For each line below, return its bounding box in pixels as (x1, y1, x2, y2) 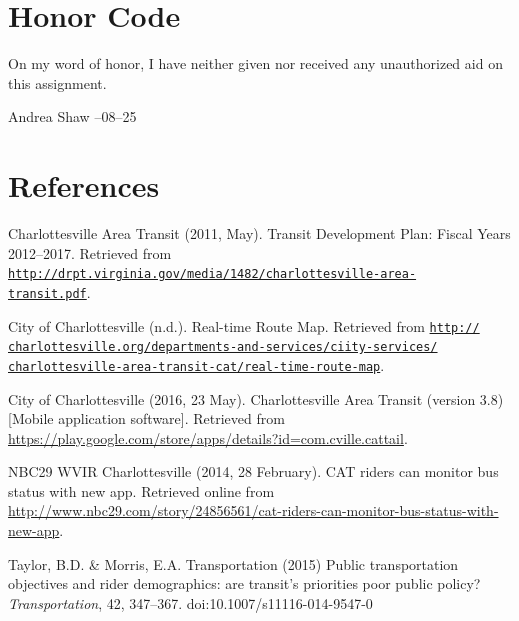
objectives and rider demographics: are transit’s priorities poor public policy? (8, 573, 481, 594)
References (8, 165, 160, 206)
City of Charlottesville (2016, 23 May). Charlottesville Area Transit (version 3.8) (8, 388, 504, 409)
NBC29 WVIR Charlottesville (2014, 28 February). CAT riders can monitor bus (8, 461, 499, 482)
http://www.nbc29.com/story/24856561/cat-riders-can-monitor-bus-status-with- (8, 500, 499, 521)
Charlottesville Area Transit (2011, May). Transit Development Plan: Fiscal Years (8, 223, 511, 244)
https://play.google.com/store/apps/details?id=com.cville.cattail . (8, 427, 408, 448)
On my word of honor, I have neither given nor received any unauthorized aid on (8, 53, 503, 74)
